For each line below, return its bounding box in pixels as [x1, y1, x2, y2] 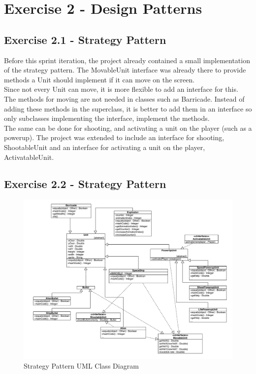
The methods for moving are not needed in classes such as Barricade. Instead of [4, 93, 245, 104]
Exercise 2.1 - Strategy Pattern [4, 32, 166, 47]
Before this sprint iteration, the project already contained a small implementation [4, 55, 250, 65]
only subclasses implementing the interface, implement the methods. [4, 113, 210, 123]
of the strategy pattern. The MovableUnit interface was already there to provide [4, 65, 246, 75]
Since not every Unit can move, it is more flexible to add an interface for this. [4, 84, 238, 94]
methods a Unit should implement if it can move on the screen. [4, 74, 195, 84]
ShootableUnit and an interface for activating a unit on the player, [4, 142, 205, 152]
